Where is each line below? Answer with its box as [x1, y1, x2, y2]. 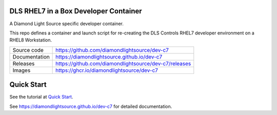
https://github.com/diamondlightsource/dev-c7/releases [55, 60, 191, 67]
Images [12, 67, 31, 74]
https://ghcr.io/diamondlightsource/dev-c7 [55, 67, 159, 74]
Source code [12, 46, 44, 53]
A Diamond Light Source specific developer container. [9, 21, 124, 27]
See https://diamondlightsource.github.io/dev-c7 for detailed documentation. [9, 103, 172, 109]
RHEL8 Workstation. [9, 37, 52, 43]
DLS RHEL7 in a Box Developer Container [9, 7, 142, 15]
